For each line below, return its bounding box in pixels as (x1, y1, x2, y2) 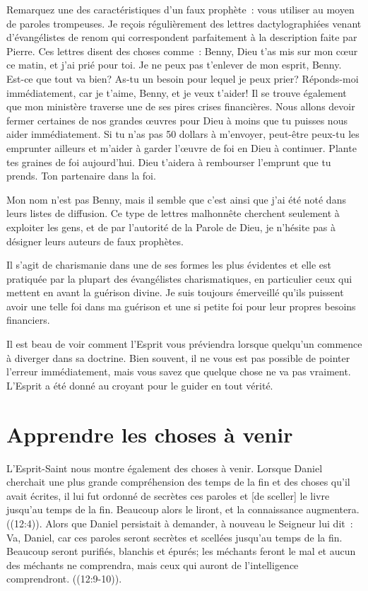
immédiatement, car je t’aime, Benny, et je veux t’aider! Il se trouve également (6, 85, 347, 100)
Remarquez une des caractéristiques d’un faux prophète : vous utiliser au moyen (6, 2, 355, 16)
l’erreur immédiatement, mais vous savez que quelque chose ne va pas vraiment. (6, 364, 351, 379)
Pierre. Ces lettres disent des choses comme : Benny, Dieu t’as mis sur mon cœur (6, 43, 358, 58)
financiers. (6, 312, 50, 327)
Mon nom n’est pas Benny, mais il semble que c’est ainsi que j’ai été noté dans (6, 192, 346, 206)
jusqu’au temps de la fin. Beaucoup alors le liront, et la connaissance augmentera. (6, 502, 360, 517)
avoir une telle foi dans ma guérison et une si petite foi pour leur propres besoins (6, 298, 356, 313)
